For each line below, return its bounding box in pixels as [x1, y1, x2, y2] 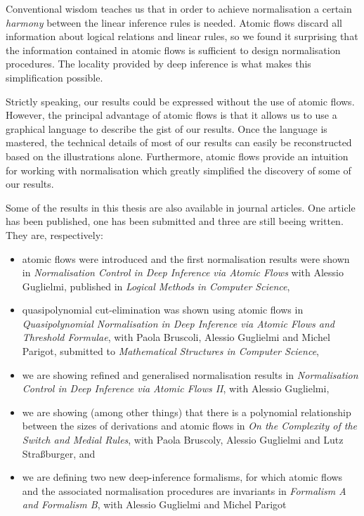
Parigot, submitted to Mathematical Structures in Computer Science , [22, 344, 320, 359]
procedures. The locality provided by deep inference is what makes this [6, 56, 311, 71]
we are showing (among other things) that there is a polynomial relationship [22, 404, 351, 419]
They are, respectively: [6, 227, 103, 242]
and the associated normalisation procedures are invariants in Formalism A [22, 483, 346, 498]
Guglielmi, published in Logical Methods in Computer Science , [22, 278, 290, 293]
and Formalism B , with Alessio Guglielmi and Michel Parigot [22, 497, 287, 512]
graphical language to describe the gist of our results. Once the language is [6, 121, 327, 136]
